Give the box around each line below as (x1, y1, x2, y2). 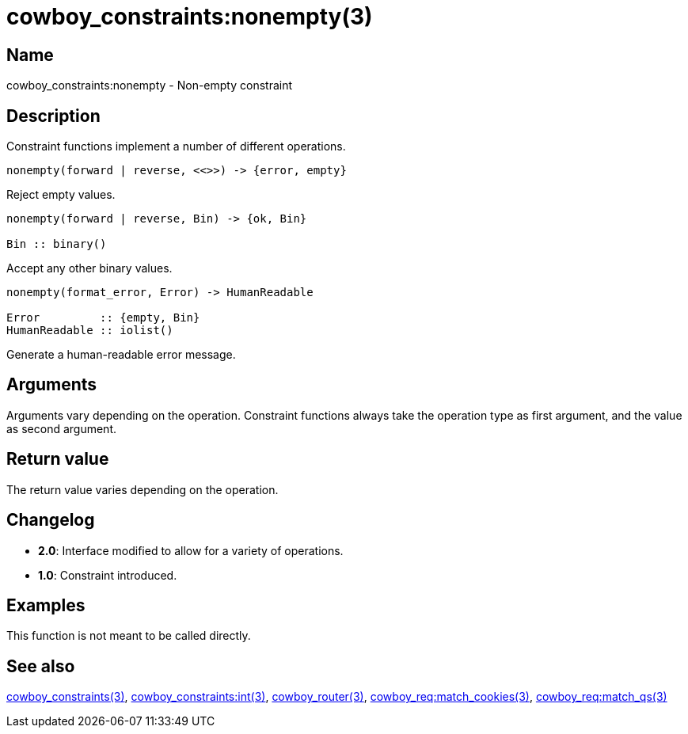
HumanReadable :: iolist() (6, 324, 173, 337)
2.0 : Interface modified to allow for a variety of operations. (38, 543, 344, 557)
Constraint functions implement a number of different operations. (6, 139, 346, 154)
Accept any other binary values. (6, 261, 173, 276)
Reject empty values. (6, 188, 116, 202)
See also (6, 656, 75, 676)
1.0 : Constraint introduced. (38, 568, 177, 582)
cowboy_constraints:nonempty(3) (6, 3, 373, 30)
